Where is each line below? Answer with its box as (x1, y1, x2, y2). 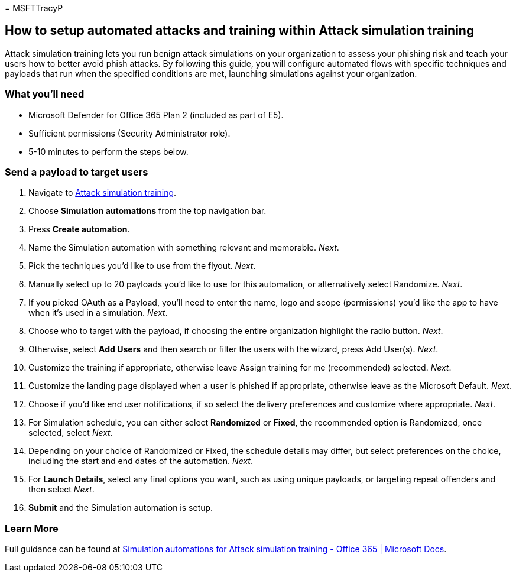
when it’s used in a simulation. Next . (28, 307, 168, 318)
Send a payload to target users (5, 166, 148, 178)
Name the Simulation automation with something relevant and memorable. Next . (28, 242, 339, 253)
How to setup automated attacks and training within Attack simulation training (5, 23, 475, 38)
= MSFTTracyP (5, 3, 63, 13)
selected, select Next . (28, 427, 113, 438)
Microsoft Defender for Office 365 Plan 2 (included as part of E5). (28, 109, 284, 120)
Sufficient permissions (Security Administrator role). (28, 128, 231, 138)
